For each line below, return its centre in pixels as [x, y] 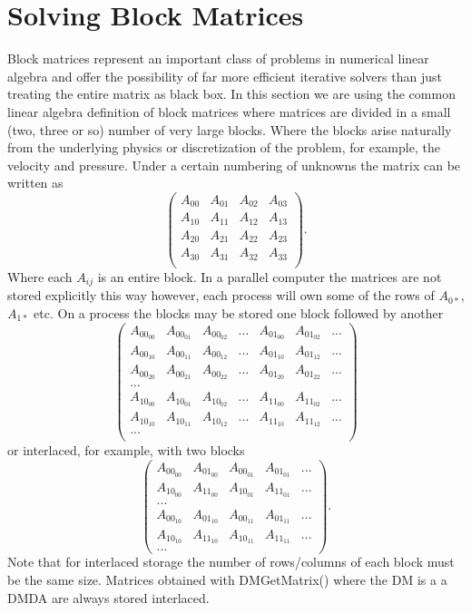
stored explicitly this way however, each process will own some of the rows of [221, 295]
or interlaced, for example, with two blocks [126, 450]
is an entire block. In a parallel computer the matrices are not [270, 276]
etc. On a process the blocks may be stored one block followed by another [239, 312]
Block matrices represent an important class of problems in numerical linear [218, 58]
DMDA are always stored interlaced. [108, 597]
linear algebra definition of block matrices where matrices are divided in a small [229, 111]
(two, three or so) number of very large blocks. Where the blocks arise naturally [230, 129]
